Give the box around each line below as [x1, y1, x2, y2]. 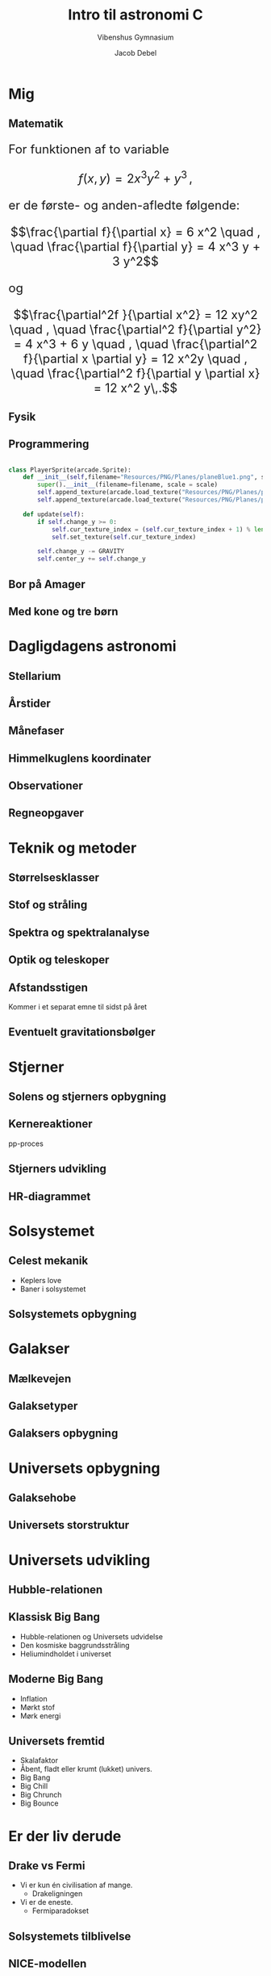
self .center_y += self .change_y [37, 555, 147, 563]
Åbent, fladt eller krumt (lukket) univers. [19, 1764, 153, 1774]
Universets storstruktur [8, 1518, 130, 1532]
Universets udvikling [8, 1550, 151, 1569]
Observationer [8, 779, 83, 793]
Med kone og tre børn [8, 604, 119, 619]
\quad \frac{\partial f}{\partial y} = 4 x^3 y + [10, 239, 261, 255]
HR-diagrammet [8, 1189, 91, 1203]
